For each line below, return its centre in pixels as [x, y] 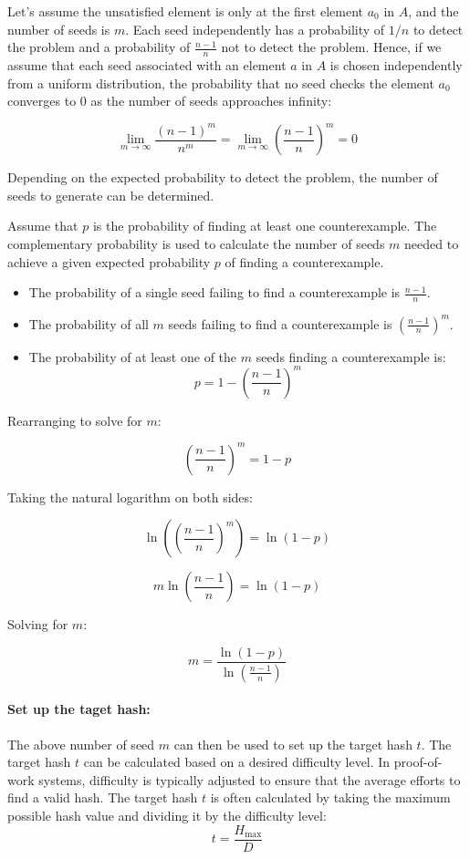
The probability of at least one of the [133, 356]
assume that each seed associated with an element [147, 65]
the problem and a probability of [99, 47]
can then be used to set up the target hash [293, 744]
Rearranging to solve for [75, 420]
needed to [432, 244]
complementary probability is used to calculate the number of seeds [196, 244]
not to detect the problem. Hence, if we [331, 47]
